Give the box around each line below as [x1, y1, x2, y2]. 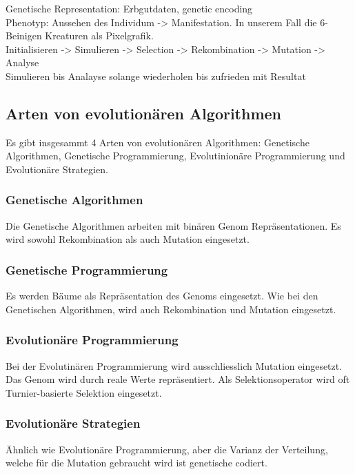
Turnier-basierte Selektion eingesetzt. [6, 385, 162, 399]
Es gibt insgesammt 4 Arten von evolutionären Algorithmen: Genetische [6, 135, 310, 149]
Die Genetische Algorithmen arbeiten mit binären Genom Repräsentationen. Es [6, 218, 341, 233]
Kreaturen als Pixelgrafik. [45, 28, 154, 43]
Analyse [6, 55, 39, 70]
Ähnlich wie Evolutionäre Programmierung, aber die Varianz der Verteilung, [6, 442, 328, 456]
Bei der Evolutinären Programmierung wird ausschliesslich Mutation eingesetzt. [6, 358, 343, 373]
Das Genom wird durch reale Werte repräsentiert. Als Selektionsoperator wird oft [6, 372, 350, 386]
